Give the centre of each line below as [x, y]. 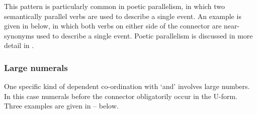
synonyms [19, 35]
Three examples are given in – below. [61, 106]
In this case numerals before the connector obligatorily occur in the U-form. [121, 96]
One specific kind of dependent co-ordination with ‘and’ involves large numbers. [127, 86]
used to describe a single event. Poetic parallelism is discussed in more [145, 35]
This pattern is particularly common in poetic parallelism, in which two [115, 6]
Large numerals [36, 67]
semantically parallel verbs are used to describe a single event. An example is [123, 16]
